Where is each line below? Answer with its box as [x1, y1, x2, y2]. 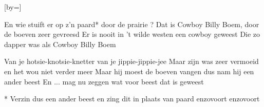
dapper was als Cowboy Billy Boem [4, 38, 116, 49]
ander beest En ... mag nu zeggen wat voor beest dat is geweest [4, 76, 204, 87]
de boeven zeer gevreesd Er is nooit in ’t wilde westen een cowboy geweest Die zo [4, 29, 260, 39]
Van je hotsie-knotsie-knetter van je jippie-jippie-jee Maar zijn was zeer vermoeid [4, 56, 259, 67]
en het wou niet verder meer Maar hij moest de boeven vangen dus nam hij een [4, 66, 254, 76]
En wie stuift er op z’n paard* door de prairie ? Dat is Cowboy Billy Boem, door [4, 18, 259, 29]
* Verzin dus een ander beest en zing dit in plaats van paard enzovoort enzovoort [4, 93, 260, 104]
